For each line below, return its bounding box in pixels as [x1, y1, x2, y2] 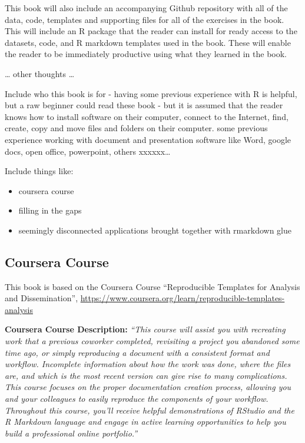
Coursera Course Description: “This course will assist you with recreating [5, 323, 286, 335]
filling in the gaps [18, 204, 82, 216]
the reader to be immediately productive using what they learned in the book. [5, 48, 287, 60]
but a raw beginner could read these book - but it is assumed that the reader [5, 99, 283, 111]
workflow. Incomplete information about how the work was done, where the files [5, 358, 291, 370]
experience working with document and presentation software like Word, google [5, 133, 291, 145]
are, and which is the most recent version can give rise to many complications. [5, 369, 287, 381]
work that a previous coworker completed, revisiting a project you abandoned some [5, 335, 300, 347]
